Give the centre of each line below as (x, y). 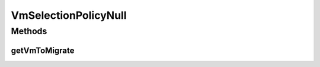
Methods (29, 31)
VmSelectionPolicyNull (69, 15)
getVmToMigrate (43, 50)
